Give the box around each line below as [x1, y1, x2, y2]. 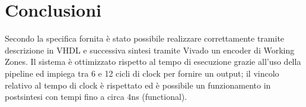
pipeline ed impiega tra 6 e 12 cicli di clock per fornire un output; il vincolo [5, 67, 279, 79]
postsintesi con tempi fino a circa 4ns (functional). [5, 90, 187, 103]
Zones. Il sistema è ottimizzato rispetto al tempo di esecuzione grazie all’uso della [5, 55, 301, 68]
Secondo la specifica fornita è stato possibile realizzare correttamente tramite [5, 32, 285, 45]
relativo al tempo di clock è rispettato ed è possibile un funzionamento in [5, 78, 271, 91]
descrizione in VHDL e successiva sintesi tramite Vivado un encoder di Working [5, 43, 295, 56]
